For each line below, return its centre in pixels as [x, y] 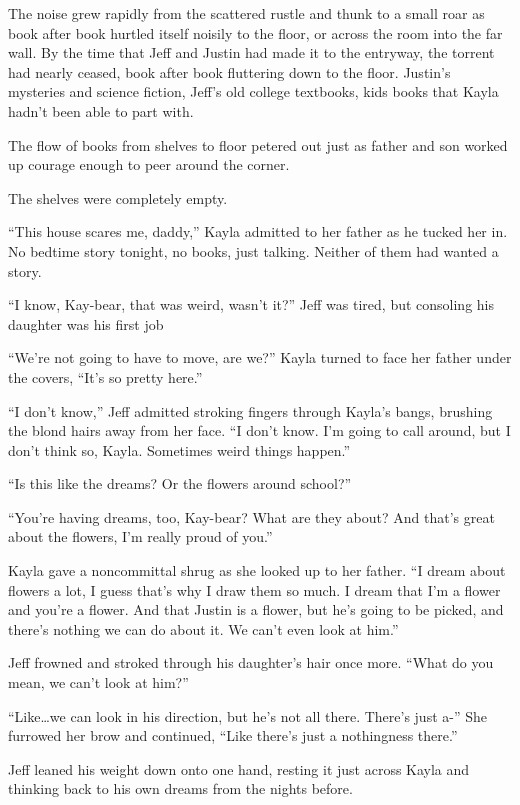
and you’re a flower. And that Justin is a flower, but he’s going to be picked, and [256, 609]
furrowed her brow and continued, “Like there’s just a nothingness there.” [233, 735]
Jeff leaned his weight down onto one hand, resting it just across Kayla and [239, 768]
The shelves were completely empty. [118, 197]
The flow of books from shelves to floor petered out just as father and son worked [258, 144]
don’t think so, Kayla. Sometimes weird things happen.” [179, 449]
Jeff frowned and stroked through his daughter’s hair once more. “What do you [251, 662]
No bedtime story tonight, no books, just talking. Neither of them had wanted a [253, 250]
